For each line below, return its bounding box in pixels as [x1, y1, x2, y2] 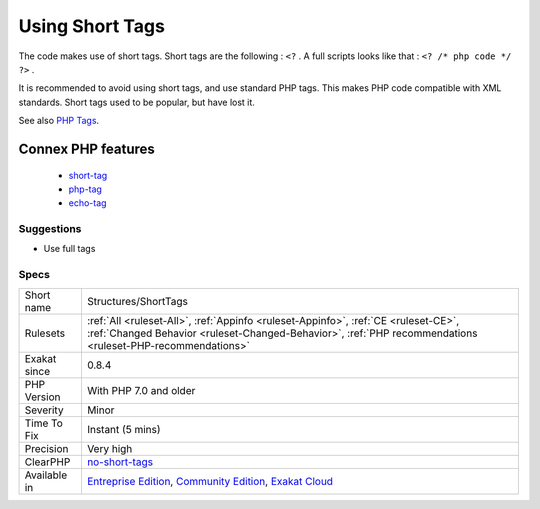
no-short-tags [86, 455, 154, 469]
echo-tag [68, 197, 107, 209]
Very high [86, 441, 133, 455]
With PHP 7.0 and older [86, 383, 196, 397]
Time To [24, 416, 64, 430]
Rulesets [24, 326, 65, 340]
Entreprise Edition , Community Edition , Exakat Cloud [86, 474, 334, 488]
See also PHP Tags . [18, 115, 100, 127]
